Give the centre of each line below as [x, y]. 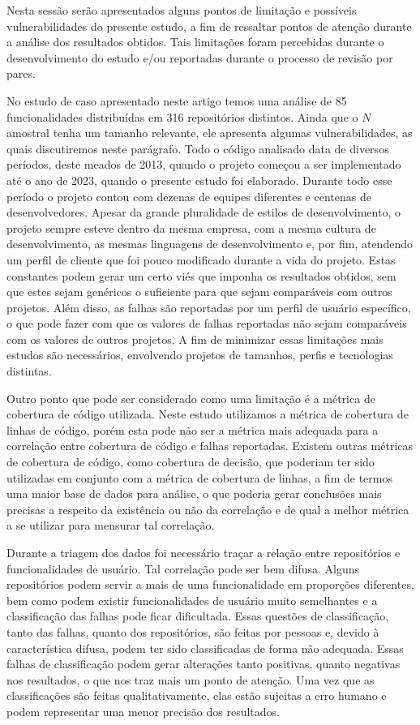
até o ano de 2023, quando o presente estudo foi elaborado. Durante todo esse [199, 180]
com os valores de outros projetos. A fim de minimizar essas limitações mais [195, 339]
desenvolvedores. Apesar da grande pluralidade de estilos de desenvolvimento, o [204, 212]
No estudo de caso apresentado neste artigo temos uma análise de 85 [177, 100]
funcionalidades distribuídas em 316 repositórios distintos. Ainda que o [182, 116]
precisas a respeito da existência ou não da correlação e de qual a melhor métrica [208, 509]
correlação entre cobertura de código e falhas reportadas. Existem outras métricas [210, 446]
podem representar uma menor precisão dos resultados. [143, 711]
